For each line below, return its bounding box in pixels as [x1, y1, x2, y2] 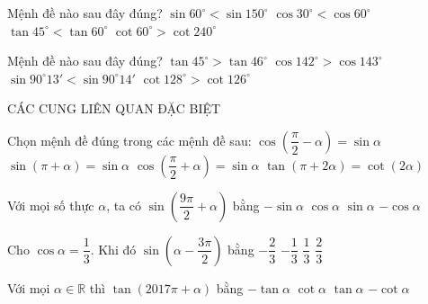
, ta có [106, 195, 142, 214]
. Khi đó [90, 239, 137, 258]
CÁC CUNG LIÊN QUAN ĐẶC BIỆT [7, 99, 221, 118]
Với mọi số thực [7, 195, 94, 214]
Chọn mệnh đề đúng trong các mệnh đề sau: [7, 130, 252, 149]
